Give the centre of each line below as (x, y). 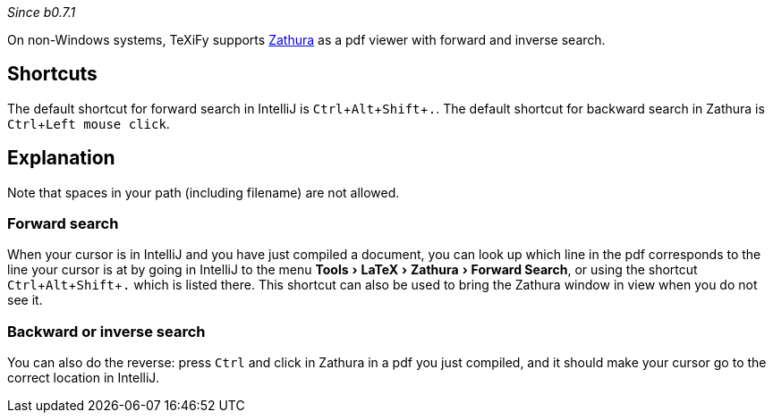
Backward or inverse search (106, 331)
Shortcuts (52, 74)
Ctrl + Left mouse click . (89, 123)
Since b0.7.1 (42, 12)
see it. (25, 300)
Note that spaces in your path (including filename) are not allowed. (204, 192)
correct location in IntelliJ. (83, 378)
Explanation (61, 158)
